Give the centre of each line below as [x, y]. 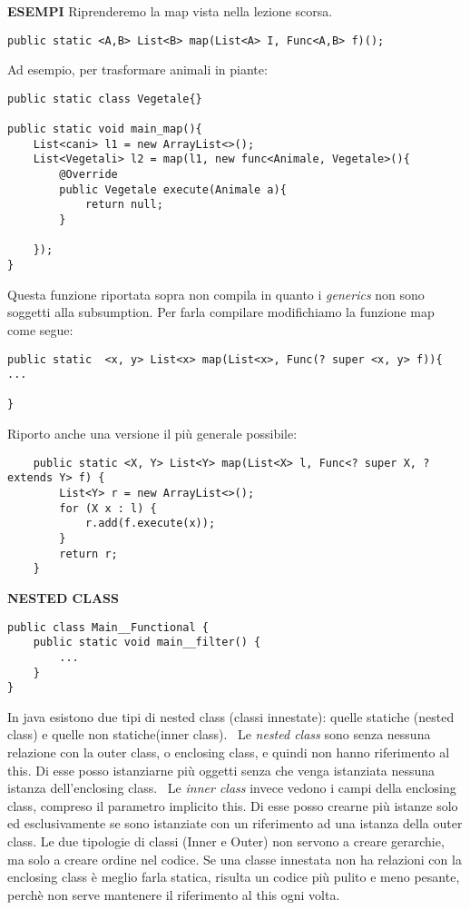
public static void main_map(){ [105, 129]
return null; [124, 205]
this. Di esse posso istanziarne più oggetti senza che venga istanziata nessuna [221, 770]
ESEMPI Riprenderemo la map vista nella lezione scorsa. [170, 11]
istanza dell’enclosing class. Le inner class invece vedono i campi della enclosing [232, 788]
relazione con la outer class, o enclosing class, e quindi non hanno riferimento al [229, 752]
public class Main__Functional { [108, 627]
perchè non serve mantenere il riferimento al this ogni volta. [174, 894]
